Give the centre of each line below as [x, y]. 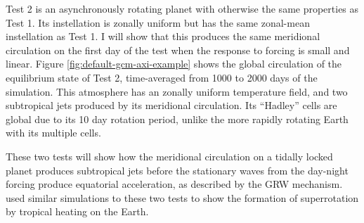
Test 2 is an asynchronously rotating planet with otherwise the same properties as [182, 8]
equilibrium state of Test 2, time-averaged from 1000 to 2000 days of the [162, 77]
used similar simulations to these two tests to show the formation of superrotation [182, 197]
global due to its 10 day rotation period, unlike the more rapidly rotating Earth [177, 119]
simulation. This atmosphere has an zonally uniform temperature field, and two [177, 91]
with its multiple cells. [53, 133]
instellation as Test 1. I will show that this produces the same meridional [163, 36]
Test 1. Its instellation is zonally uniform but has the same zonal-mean [158, 22]
